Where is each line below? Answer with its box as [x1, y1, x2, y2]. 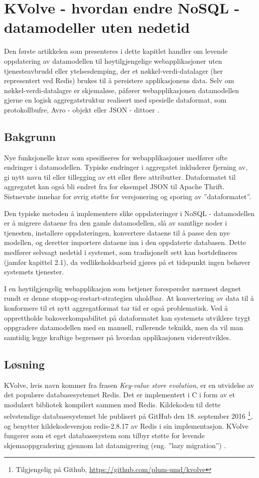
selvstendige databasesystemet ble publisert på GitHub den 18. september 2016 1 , [4, 409, 253, 421]
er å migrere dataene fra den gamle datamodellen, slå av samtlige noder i [4, 218, 227, 228]
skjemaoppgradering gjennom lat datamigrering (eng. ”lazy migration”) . [4, 440, 226, 450]
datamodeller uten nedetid [4, 17, 190, 37]
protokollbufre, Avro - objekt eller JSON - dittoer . [4, 104, 159, 115]
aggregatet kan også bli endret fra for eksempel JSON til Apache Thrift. [4, 181, 225, 192]
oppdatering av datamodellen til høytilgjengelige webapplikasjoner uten [4, 55, 222, 66]
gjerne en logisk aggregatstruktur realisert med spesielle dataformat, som [4, 95, 227, 105]
